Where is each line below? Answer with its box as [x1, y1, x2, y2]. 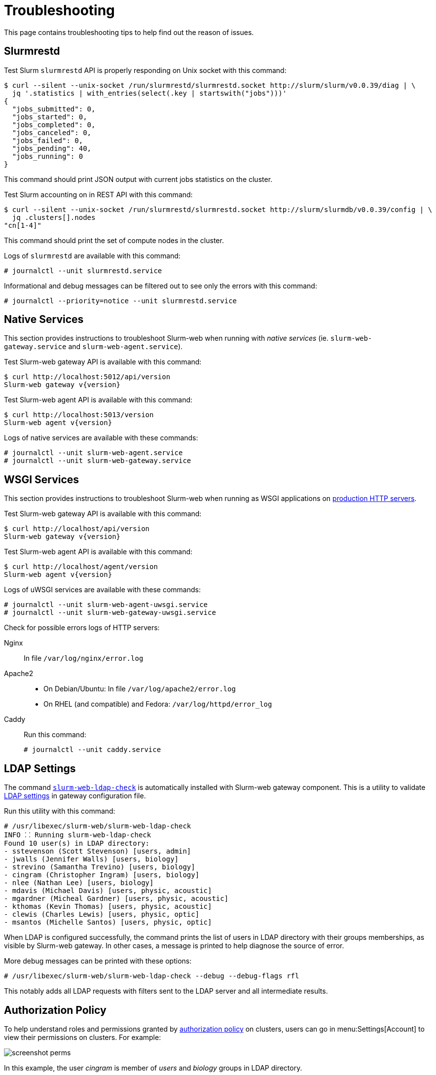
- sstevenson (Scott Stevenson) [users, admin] [4, 847, 191, 856]
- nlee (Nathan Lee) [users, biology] [4, 879, 154, 887]
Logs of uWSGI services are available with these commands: [4, 585, 201, 594]
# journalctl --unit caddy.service [24, 746, 161, 754]
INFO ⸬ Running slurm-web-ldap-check [4, 831, 151, 839]
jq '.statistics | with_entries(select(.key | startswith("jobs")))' [12, 89, 287, 97]
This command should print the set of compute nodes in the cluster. [4, 236, 224, 245]
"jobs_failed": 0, [12, 136, 83, 144]
